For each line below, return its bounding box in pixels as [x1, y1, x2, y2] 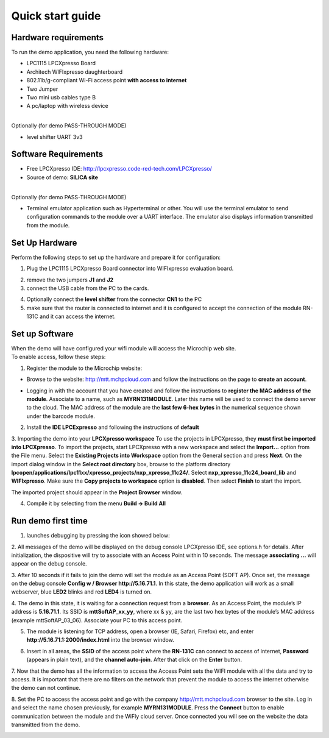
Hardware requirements [11, 32, 104, 43]
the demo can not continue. [11, 684, 81, 692]
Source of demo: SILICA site [26, 174, 99, 181]
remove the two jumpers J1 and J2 [26, 276, 114, 283]
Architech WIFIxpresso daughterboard [26, 68, 123, 76]
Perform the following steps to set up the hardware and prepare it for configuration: [11, 254, 221, 261]
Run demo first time [11, 516, 88, 527]
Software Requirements [11, 149, 104, 160]
